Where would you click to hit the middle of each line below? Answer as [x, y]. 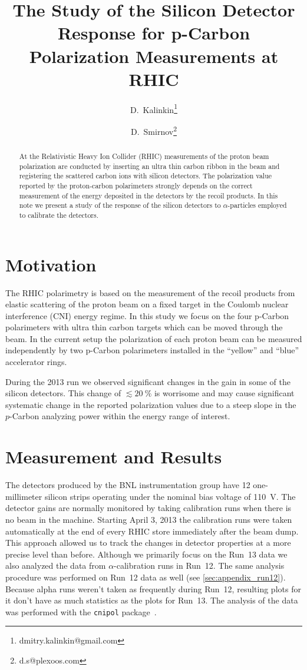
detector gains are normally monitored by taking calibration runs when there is [148, 508]
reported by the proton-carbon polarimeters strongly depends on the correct [136, 185]
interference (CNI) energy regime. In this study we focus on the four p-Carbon [147, 315]
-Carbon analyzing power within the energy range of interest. [120, 416]
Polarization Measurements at [154, 56]
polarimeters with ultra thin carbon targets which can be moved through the [144, 327]
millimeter [24, 496]
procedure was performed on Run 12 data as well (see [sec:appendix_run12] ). [146, 577]
